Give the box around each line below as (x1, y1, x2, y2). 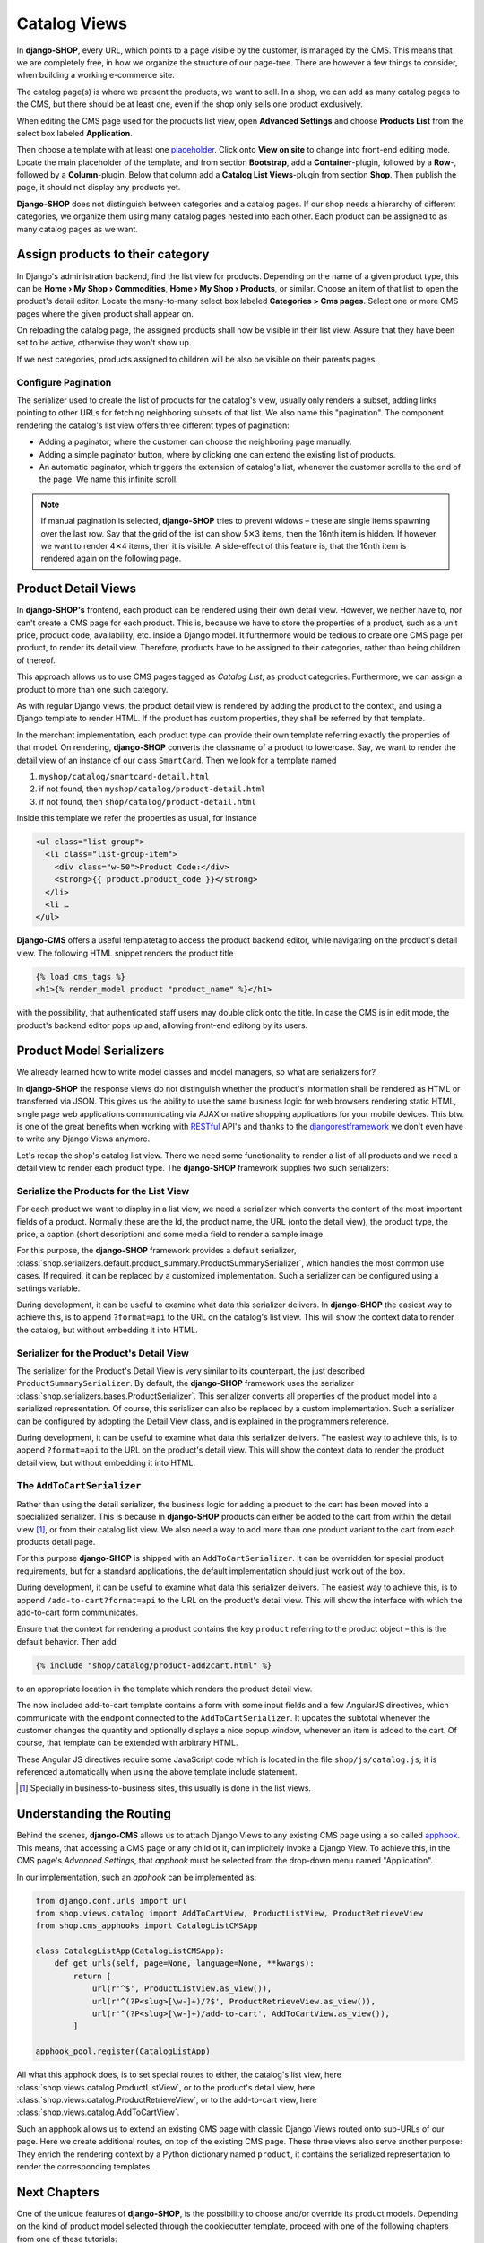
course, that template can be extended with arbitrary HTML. (16, 1737, 238, 1749)
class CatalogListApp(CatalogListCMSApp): (35, 1946, 225, 1956)
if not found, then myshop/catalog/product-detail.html (39, 783, 266, 794)
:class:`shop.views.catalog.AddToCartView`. (16, 2107, 180, 2117)
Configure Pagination (16, 376, 112, 388)
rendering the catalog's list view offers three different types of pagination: (16, 420, 290, 431)
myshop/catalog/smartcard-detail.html (39, 772, 210, 781)
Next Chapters (16, 2185, 100, 2200)
